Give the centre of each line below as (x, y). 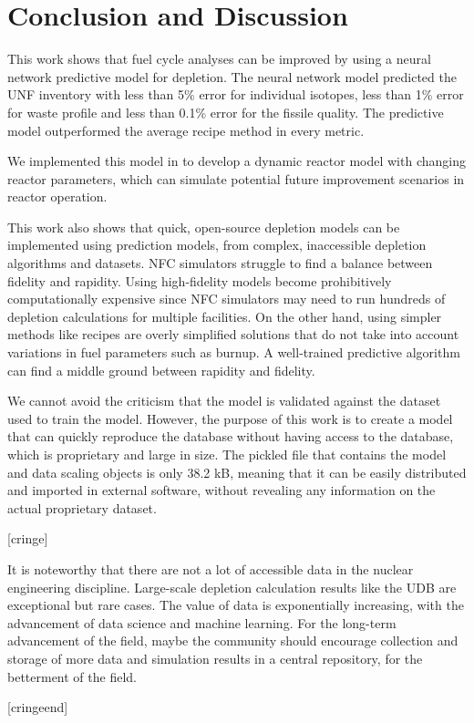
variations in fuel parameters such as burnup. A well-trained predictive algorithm (234, 352)
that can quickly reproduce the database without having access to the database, (231, 436)
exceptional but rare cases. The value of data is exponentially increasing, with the (236, 605)
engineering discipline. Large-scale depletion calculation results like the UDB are (232, 587)
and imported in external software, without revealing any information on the (222, 490)
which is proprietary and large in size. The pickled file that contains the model (227, 454)
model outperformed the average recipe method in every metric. (186, 130)
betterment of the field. (72, 676)
